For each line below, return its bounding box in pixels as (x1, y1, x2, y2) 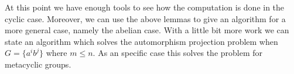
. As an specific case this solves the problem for (93, 47, 263, 59)
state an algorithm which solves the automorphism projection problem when (5, 35, 278, 47)
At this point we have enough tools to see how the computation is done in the (5, 1, 285, 13)
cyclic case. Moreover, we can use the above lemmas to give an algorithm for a (5, 12, 286, 24)
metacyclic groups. (5, 58, 71, 70)
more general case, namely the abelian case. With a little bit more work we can (5, 24, 289, 36)
